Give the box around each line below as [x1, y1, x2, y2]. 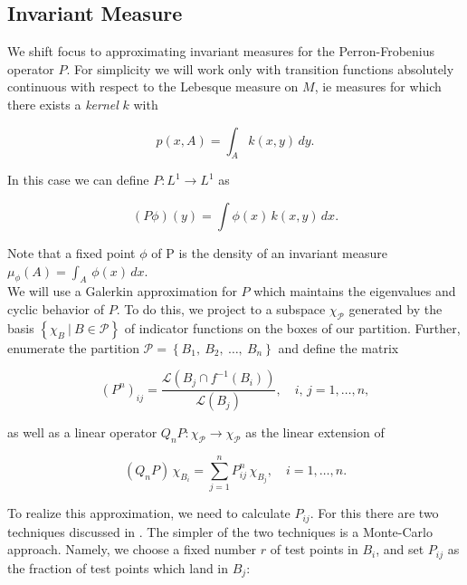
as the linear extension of [245, 423, 385, 442]
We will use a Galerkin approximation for [7, 282, 237, 301]
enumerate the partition [7, 338, 139, 357]
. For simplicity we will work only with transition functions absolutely [66, 59, 454, 78]
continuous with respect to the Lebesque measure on [7, 77, 299, 96]
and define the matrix [278, 338, 399, 357]
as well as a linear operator [7, 423, 157, 442]
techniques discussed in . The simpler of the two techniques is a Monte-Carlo [7, 522, 433, 541]
